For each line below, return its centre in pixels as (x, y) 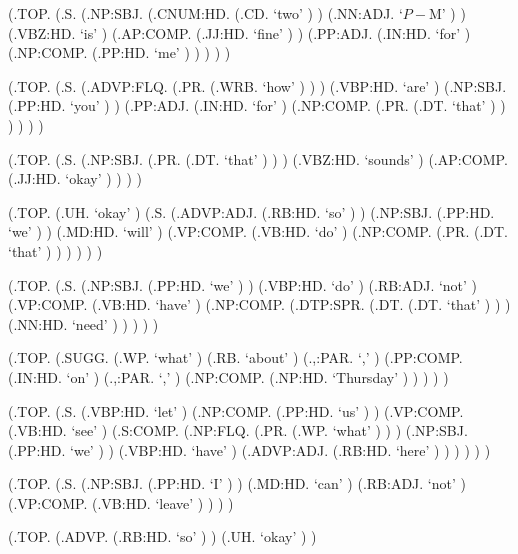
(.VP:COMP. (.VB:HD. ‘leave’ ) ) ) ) (121, 502)
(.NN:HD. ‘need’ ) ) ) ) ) (83, 323)
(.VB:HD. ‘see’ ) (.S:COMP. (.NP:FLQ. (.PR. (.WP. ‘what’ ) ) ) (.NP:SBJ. (238, 430)
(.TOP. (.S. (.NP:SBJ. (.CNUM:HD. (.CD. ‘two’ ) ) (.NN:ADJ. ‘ (205, 13)
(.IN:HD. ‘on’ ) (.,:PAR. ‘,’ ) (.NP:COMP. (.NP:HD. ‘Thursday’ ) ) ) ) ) (228, 376)
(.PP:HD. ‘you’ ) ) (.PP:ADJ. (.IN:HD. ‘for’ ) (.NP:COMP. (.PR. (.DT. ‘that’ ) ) (257, 105)
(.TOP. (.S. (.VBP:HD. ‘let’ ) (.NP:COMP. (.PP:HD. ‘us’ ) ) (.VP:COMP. (236, 410)
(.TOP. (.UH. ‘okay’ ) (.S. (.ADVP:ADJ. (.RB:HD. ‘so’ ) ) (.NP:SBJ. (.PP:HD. (251, 211)
